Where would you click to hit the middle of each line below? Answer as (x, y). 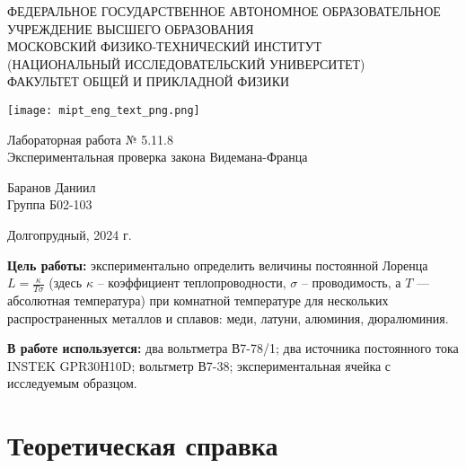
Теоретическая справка (143, 445)
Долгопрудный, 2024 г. (70, 234)
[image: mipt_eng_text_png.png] (104, 110)
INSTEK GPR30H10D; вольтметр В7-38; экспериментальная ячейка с (199, 365)
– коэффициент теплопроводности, (192, 283)
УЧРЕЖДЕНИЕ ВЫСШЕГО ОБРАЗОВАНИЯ (131, 28)
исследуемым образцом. (72, 383)
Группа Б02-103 (50, 204)
